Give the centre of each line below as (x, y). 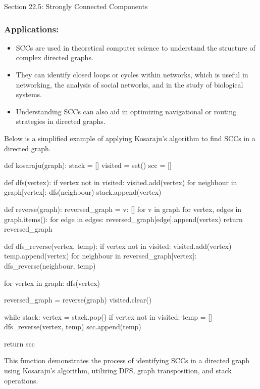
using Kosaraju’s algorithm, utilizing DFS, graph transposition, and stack (118, 371)
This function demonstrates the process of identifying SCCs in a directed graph (127, 360)
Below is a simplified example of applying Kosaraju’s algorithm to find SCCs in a (130, 138)
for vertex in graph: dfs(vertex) (52, 283)
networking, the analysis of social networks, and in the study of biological (129, 84)
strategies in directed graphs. (61, 121)
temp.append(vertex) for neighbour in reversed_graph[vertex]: (100, 256)
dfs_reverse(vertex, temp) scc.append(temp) (73, 327)
